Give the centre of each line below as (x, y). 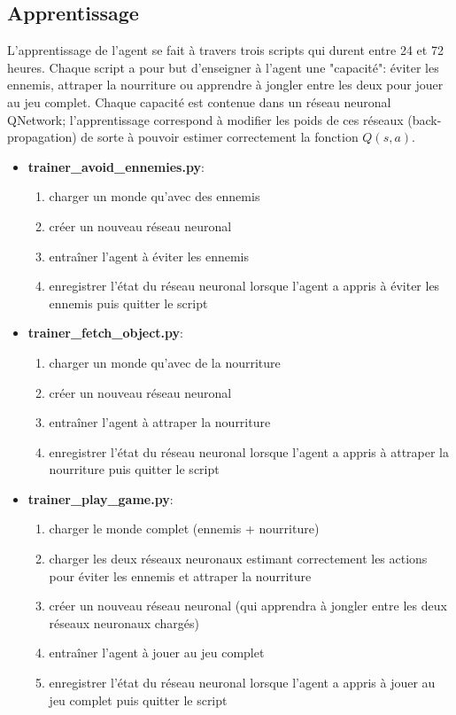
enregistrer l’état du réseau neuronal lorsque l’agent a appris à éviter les (244, 286)
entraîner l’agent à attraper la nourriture (160, 422)
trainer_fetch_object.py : (105, 333)
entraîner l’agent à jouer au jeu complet (157, 653)
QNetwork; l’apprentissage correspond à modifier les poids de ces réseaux (205, 119)
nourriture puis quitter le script (134, 469)
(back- (425, 119)
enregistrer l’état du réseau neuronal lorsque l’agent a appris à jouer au (242, 683)
